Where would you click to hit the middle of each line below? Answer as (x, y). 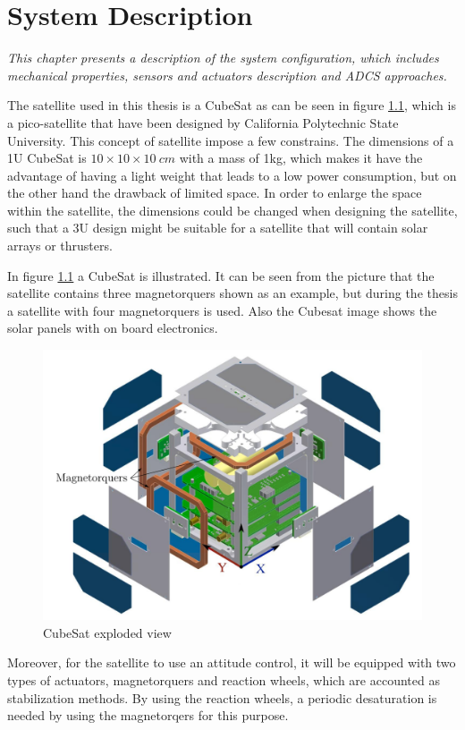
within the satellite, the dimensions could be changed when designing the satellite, (232, 210)
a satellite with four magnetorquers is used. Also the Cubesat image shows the (222, 310)
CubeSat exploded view (107, 632)
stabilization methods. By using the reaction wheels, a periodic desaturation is (222, 697)
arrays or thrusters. (60, 246)
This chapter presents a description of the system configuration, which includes (223, 58)
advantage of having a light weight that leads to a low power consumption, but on (232, 175)
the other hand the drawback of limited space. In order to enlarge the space (215, 193)
